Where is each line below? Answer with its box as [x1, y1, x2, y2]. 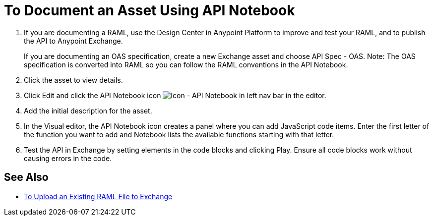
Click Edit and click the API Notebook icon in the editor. [24, 91, 326, 100]
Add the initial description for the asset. [24, 106, 152, 115]
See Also [4, 171, 49, 184]
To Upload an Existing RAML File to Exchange [24, 192, 173, 201]
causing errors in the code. [24, 154, 112, 163]
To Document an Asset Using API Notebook [4, 2, 295, 19]
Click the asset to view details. [24, 75, 123, 84]
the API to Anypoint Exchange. [24, 36, 123, 45]
